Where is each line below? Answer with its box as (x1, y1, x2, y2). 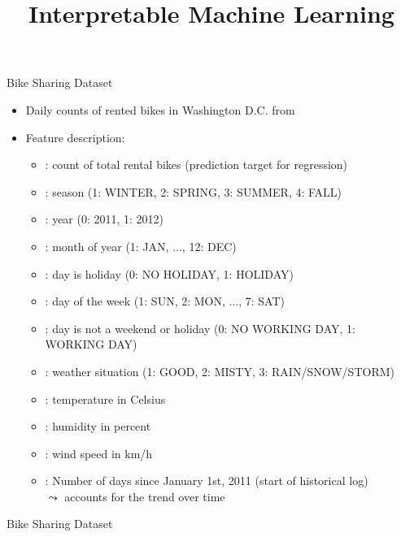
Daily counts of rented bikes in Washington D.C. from (25, 101, 295, 118)
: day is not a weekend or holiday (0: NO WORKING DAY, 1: (45, 319, 355, 336)
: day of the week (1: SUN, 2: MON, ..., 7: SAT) (45, 292, 285, 310)
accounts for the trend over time (64, 487, 225, 505)
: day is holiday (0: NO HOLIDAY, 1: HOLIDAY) (45, 265, 294, 282)
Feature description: (25, 128, 125, 145)
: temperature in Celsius (45, 390, 166, 407)
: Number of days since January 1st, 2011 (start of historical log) (45, 472, 368, 489)
